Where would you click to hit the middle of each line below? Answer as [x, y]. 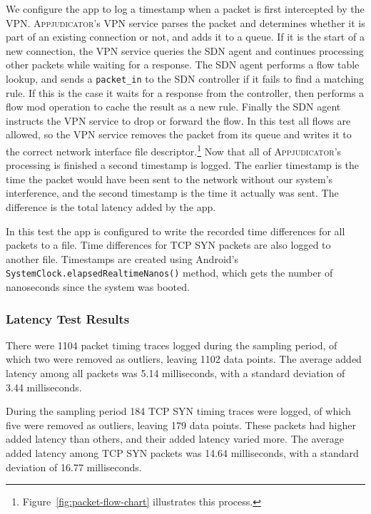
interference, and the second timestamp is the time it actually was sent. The [172, 193]
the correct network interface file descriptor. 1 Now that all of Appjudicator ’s [174, 150]
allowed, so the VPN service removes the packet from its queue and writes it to [179, 134]
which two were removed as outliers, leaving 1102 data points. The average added [184, 359]
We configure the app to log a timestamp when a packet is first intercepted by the [185, 9]
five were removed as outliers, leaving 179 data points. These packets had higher [181, 425]
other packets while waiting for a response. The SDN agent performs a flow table [183, 65]
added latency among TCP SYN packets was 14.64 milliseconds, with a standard [182, 453]
